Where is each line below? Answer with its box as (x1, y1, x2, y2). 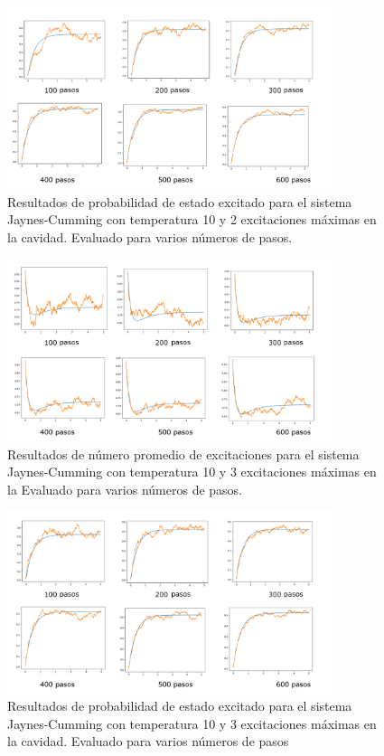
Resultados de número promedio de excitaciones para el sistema (7, 444, 360, 463)
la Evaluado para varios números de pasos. (7, 479, 243, 498)
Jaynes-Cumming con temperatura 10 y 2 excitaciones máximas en (7, 210, 377, 229)
